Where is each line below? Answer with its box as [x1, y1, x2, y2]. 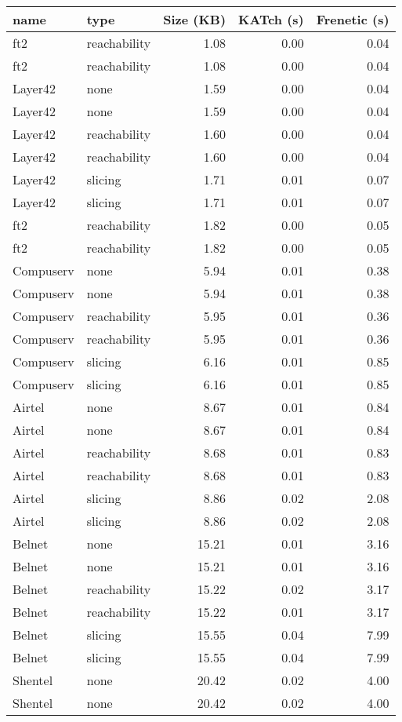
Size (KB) [163, 10, 226, 28]
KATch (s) [238, 10, 304, 28]
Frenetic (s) [316, 10, 389, 28]
